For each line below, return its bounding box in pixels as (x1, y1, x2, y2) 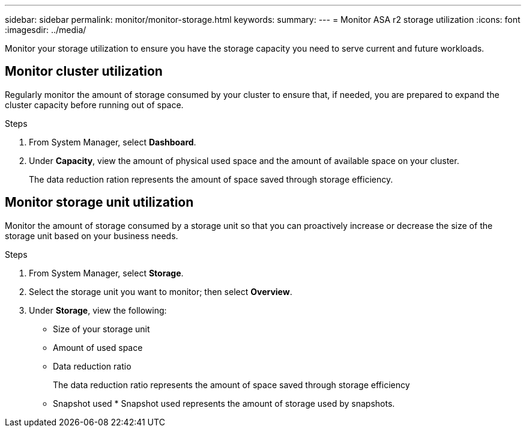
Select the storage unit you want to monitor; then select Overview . (29, 286, 292, 297)
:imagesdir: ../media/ (5, 25, 86, 35)
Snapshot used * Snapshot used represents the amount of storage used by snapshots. (53, 398, 395, 409)
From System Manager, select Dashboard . (29, 136, 196, 147)
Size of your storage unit (53, 323, 150, 334)
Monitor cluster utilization (5, 64, 163, 79)
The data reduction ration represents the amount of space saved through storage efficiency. (29, 174, 393, 184)
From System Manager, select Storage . (29, 267, 184, 278)
